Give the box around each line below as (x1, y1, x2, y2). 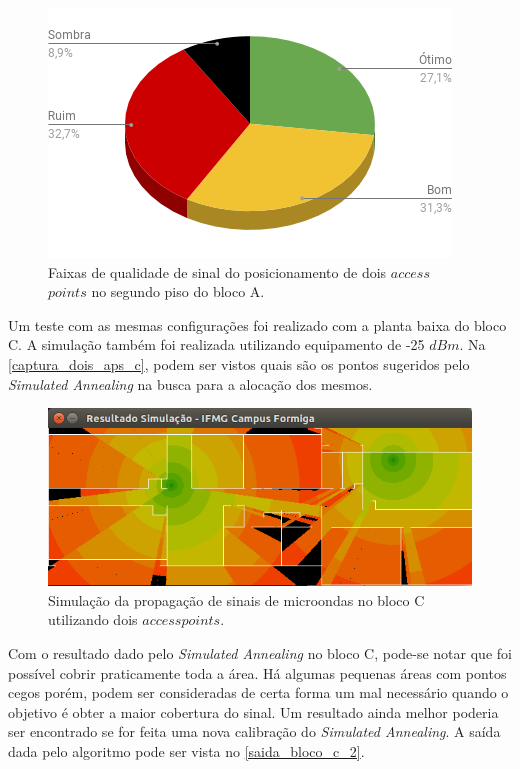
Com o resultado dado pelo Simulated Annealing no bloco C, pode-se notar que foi (8, 643, 512, 664)
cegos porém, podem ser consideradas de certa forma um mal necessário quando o (8, 682, 509, 703)
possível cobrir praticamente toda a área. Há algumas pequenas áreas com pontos (8, 662, 507, 683)
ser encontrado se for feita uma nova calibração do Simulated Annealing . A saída (8, 721, 501, 742)
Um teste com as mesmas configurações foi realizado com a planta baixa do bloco (8, 314, 507, 335)
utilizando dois (48, 609, 138, 630)
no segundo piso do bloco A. (91, 281, 265, 302)
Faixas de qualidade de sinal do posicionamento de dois (48, 261, 387, 282)
